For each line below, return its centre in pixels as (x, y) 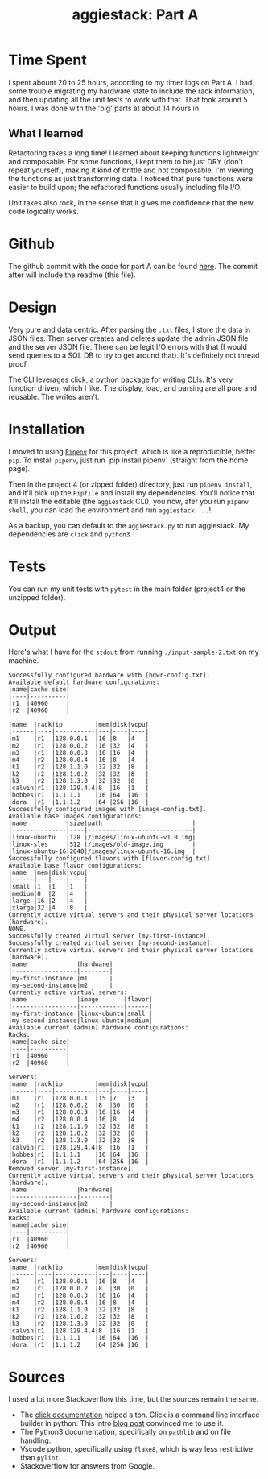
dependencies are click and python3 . (70, 534)
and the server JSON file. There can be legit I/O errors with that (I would (128, 346)
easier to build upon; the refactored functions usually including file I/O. (125, 187)
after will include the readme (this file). (72, 275)
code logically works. (43, 211)
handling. (35, 1440)
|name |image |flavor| (80, 1000)
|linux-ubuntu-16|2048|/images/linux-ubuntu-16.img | (102, 851)
